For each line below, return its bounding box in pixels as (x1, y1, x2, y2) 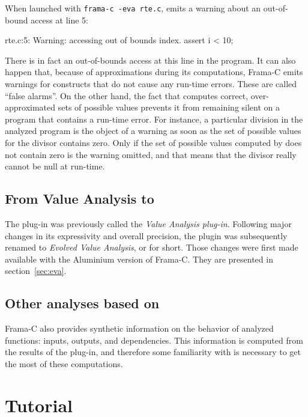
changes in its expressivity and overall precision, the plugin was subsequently (5, 229, 288, 242)
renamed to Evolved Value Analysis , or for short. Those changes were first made (5, 241, 298, 254)
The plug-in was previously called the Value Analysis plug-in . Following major (5, 217, 292, 230)
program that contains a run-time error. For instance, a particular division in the (5, 112, 303, 125)
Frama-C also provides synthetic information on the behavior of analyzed (5, 322, 274, 335)
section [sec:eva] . (5, 264, 67, 277)
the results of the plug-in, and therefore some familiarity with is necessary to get (5, 345, 301, 358)
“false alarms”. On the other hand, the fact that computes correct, (5, 89, 249, 102)
